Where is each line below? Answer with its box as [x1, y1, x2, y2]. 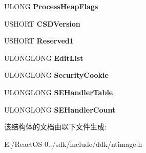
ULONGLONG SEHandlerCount [4, 104, 116, 115]
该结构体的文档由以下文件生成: [4, 121, 107, 132]
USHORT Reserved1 [4, 35, 74, 46]
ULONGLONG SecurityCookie [4, 70, 109, 80]
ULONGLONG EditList [4, 52, 84, 63]
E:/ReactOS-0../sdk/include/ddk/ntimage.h [4, 138, 142, 149]
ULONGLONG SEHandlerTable [4, 86, 113, 97]
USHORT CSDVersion [4, 18, 80, 29]
